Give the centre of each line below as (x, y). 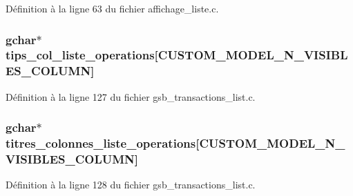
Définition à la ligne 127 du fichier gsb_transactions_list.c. (131, 96)
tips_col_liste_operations (80, 55)
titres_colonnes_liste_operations (101, 143)
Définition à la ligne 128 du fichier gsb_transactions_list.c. (131, 185)
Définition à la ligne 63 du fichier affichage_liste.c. (112, 8)
